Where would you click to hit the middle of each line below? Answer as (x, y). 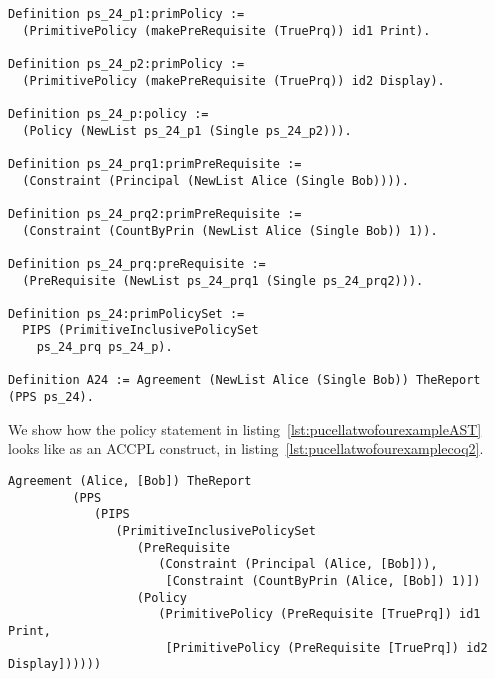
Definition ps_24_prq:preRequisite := (137, 263)
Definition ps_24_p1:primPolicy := (126, 14)
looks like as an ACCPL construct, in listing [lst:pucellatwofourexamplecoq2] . (246, 448)
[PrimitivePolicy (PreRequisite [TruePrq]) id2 (326, 647)
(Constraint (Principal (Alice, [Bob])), (298, 564)
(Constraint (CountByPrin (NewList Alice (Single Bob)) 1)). (230, 230)
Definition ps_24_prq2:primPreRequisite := (155, 213)
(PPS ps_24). (51, 397)
